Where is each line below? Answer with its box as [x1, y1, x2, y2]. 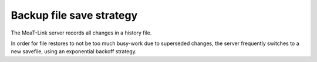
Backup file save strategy [11, 9, 138, 22]
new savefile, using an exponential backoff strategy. [11, 48, 137, 55]
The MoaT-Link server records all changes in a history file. [11, 29, 152, 36]
